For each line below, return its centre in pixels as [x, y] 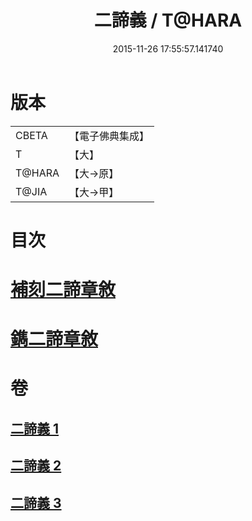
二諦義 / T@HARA [168, 20]
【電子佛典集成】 [109, 136]
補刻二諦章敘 [63, 290]
